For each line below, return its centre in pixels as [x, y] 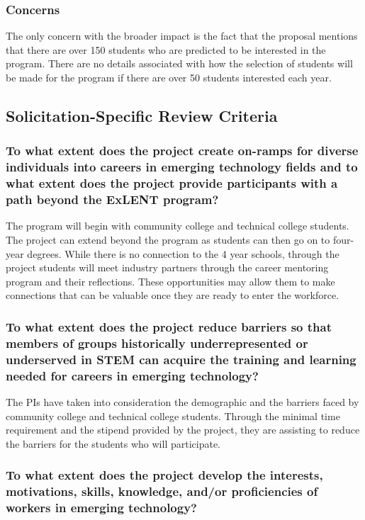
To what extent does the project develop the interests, [164, 475]
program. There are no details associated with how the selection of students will [179, 63]
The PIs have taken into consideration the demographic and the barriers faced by [182, 401]
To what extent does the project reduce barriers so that [169, 326]
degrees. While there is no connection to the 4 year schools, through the [183, 253]
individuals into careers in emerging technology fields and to [182, 167]
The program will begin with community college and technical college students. [178, 226]
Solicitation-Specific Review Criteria [142, 115]
